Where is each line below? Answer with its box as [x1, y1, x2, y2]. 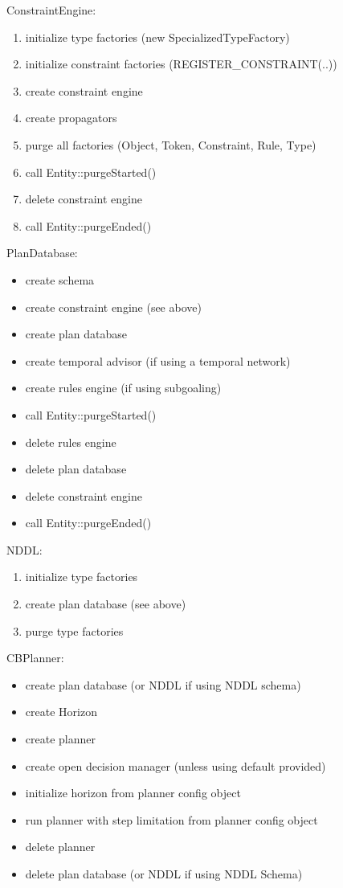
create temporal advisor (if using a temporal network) [25, 352, 291, 369]
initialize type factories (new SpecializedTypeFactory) [25, 28, 290, 45]
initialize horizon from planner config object [25, 784, 241, 801]
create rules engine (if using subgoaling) [25, 379, 222, 396]
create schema [25, 271, 95, 288]
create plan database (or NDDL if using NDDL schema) [25, 676, 301, 693]
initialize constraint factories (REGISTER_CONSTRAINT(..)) [25, 55, 337, 72]
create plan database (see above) [25, 595, 186, 612]
